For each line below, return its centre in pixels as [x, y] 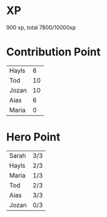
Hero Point [33, 137]
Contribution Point [53, 52]
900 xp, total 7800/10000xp [41, 27]
